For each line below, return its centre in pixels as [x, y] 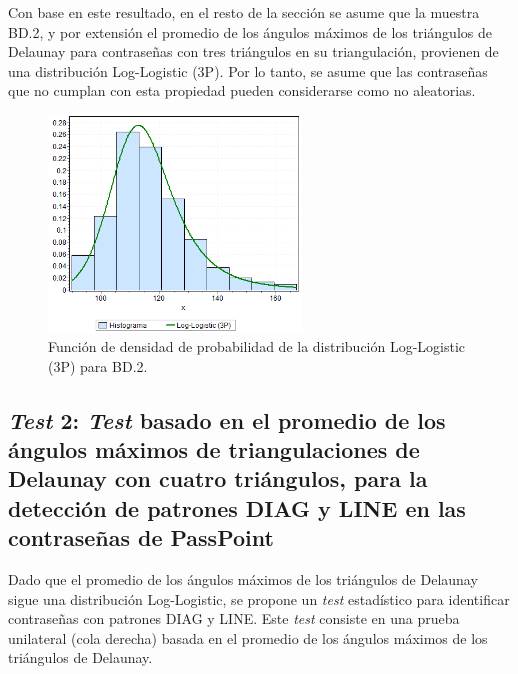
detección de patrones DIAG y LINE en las [237, 507]
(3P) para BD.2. [98, 365]
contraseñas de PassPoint [141, 537]
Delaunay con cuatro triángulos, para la [218, 478]
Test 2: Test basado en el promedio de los [227, 419]
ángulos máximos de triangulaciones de [214, 449]
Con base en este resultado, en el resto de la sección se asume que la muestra [244, 12]
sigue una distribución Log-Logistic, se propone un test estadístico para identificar [259, 598]
